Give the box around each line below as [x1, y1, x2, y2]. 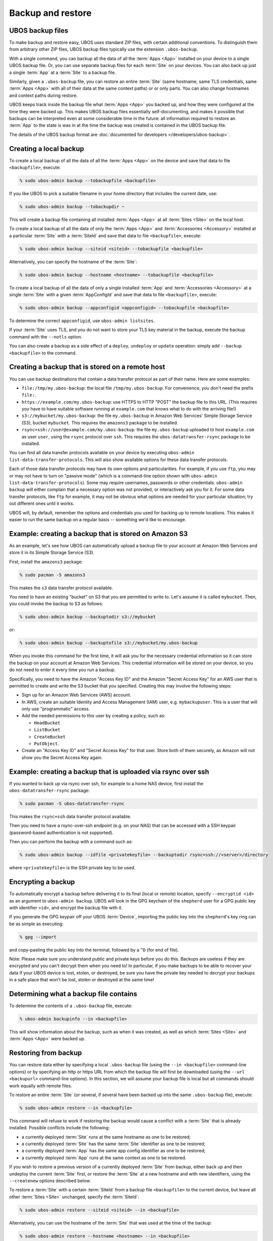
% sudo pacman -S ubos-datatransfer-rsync [19, 801, 125, 807]
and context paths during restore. [9, 92, 78, 98]
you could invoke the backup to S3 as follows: [9, 601, 104, 607]
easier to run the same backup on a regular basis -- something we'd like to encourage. [9, 516, 186, 522]
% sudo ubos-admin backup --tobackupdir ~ [19, 204, 125, 209]
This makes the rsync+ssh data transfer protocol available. [9, 814, 132, 820]
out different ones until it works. [9, 500, 74, 506]
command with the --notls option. [9, 334, 82, 340]
